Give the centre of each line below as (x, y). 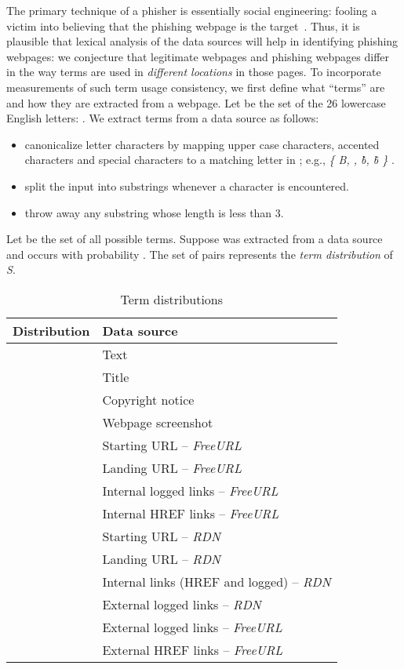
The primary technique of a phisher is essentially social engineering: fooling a (192, 10)
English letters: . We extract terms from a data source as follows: (163, 118)
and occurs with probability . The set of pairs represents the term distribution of (200, 254)
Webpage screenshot (158, 422)
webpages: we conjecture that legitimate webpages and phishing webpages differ (198, 56)
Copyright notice (148, 399)
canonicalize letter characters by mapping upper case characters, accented (202, 144)
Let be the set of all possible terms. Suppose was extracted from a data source (195, 239)
